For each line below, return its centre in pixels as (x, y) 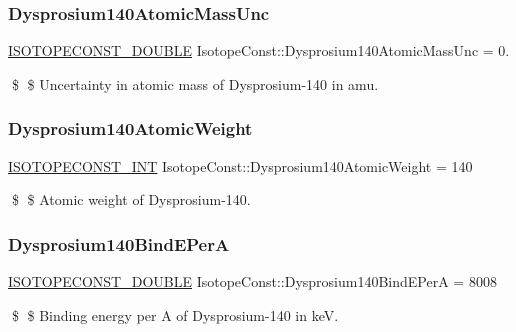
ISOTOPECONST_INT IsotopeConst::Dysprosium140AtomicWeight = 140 (240, 165)
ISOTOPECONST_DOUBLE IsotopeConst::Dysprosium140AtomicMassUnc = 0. (259, 50)
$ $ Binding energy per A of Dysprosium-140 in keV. (175, 314)
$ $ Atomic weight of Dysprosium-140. (131, 199)
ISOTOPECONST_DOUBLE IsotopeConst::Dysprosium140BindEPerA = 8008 (252, 281)
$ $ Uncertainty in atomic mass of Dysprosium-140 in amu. (195, 83)
